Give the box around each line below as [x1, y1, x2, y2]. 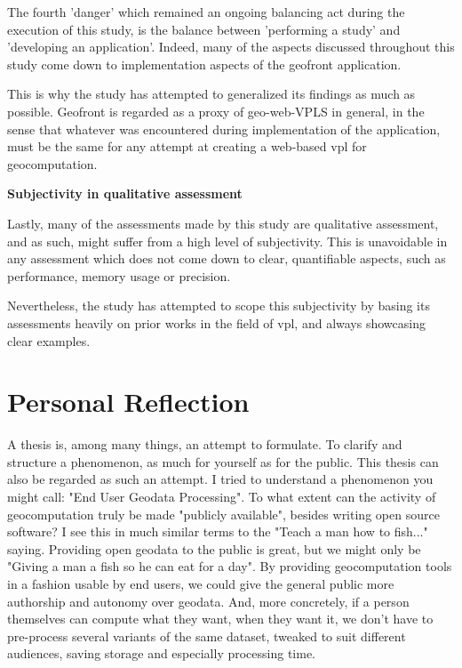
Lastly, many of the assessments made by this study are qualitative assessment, [7, 213, 439, 232]
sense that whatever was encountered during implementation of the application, [7, 119, 441, 138]
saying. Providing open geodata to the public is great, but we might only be [7, 539, 421, 558]
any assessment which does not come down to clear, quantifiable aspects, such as [7, 249, 446, 268]
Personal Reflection [7, 383, 250, 420]
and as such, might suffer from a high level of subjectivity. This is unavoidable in [7, 231, 448, 250]
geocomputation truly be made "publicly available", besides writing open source [7, 504, 440, 523]
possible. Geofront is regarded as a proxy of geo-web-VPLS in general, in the [7, 101, 425, 120]
